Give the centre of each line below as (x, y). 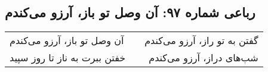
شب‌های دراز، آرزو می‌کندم (204, 58)
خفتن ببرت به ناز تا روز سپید (68, 58)
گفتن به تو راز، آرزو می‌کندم (201, 40)
